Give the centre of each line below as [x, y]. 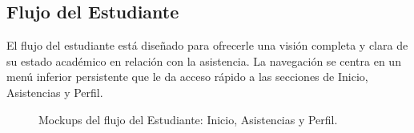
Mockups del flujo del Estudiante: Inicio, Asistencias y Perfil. [188, 119]
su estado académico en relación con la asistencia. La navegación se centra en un [204, 60]
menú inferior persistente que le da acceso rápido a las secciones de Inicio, [187, 77]
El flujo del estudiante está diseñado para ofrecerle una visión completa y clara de [207, 45]
